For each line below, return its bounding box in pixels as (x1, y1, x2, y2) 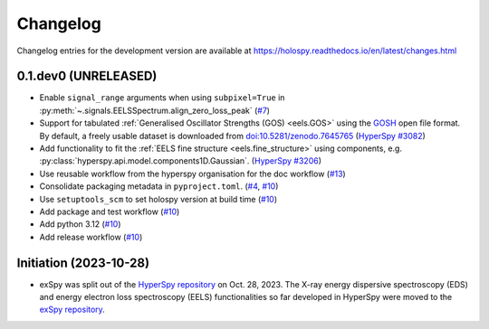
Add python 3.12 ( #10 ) (39, 219, 121, 230)
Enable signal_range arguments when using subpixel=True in (39, 92, 285, 103)
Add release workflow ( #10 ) (39, 231, 143, 242)
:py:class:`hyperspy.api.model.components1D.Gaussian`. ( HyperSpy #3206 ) (39, 155, 321, 166)
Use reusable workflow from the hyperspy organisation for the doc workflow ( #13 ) (39, 168, 346, 179)
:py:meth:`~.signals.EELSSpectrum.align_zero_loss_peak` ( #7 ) (39, 105, 271, 116)
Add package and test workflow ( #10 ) (39, 206, 180, 217)
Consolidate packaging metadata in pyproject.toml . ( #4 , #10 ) (39, 181, 279, 192)
